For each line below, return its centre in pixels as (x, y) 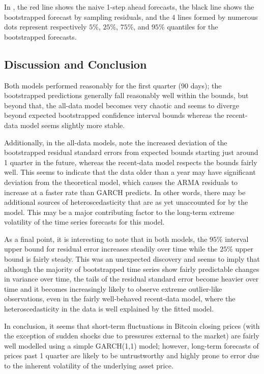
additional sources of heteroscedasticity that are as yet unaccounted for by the (126, 202)
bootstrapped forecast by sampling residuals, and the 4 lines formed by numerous (131, 17)
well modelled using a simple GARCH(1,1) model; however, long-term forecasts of (131, 345)
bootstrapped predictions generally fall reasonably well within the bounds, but (126, 95)
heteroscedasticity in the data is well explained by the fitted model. (109, 309)
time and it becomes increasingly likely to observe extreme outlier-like (113, 288)
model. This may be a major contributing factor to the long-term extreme (119, 212)
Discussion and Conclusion (76, 64)
